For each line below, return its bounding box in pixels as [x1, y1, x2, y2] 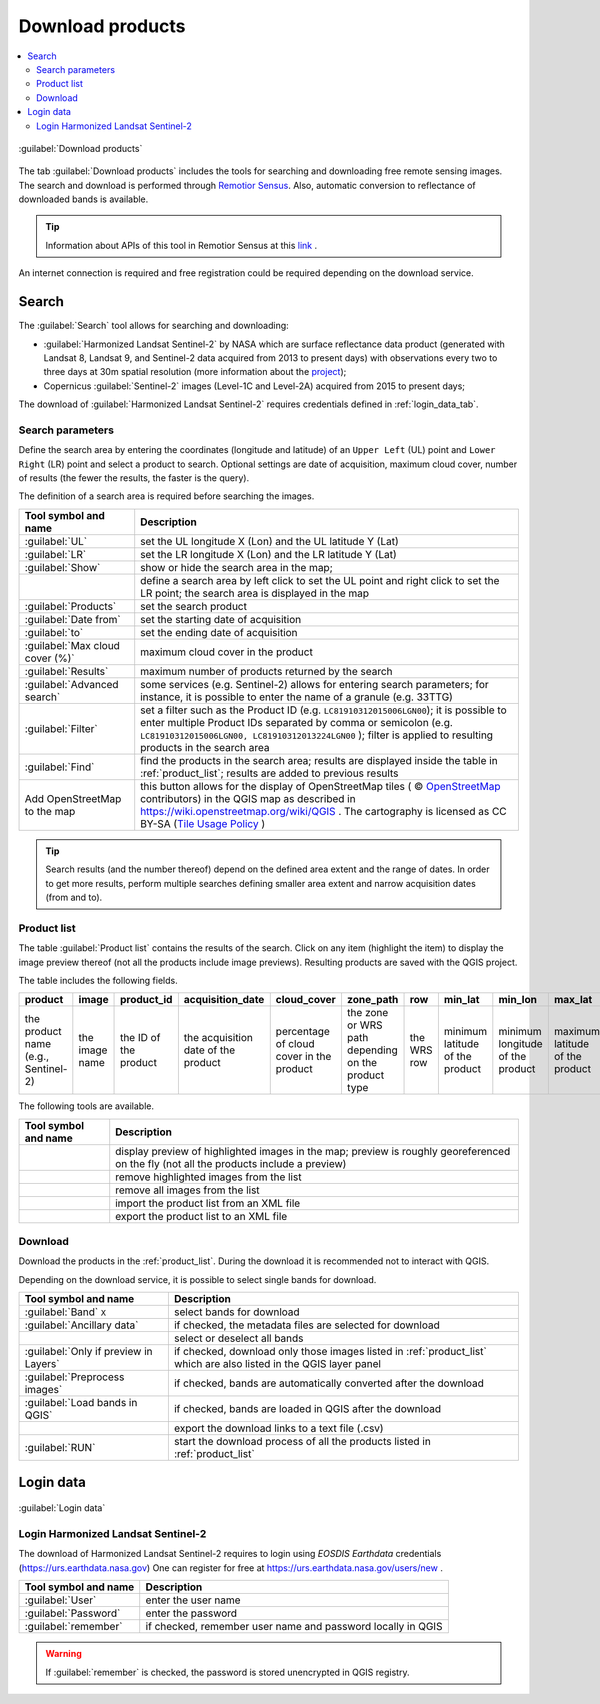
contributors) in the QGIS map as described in [140, 791, 356, 805]
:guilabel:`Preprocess [24, 1370, 125, 1384]
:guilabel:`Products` [24, 599, 117, 613]
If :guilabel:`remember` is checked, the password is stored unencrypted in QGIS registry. [45, 1666, 410, 1678]
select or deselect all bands [173, 1331, 304, 1345]
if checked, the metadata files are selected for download [173, 1318, 440, 1332]
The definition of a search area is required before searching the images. [18, 490, 315, 502]
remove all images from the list [115, 1183, 260, 1197]
